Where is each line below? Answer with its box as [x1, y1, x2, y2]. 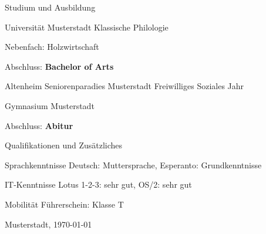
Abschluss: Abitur [5, 119, 73, 131]
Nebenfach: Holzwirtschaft [5, 40, 99, 53]
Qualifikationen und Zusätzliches [5, 139, 123, 151]
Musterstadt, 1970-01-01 [5, 218, 92, 230]
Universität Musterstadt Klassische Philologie [5, 21, 169, 33]
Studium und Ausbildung [5, 1, 96, 13]
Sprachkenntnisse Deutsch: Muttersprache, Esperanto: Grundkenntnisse [5, 158, 262, 171]
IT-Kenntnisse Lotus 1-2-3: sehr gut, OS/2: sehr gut [5, 178, 192, 191]
